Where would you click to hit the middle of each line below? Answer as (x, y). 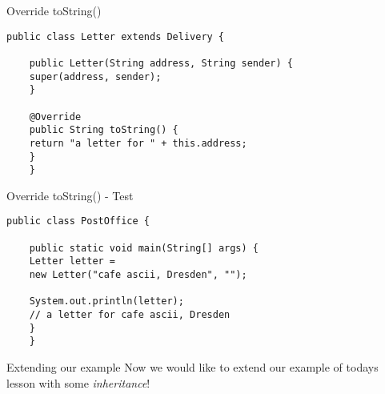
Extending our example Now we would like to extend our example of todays (192, 366)
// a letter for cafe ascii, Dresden (130, 315)
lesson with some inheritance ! (78, 382)
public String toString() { (104, 130)
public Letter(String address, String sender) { (161, 63)
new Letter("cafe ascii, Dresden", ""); (138, 275)
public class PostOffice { (78, 221)
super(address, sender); (95, 76)
